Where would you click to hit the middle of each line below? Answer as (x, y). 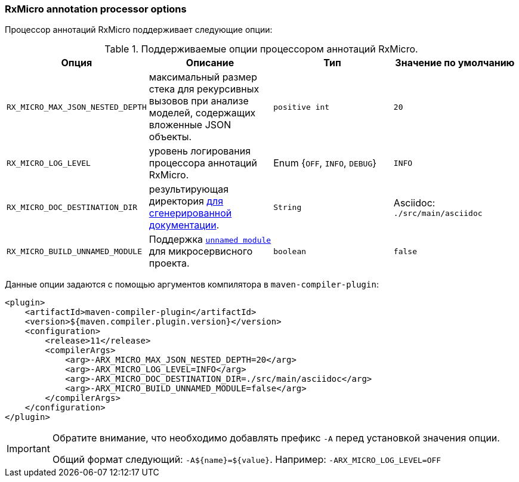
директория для (186, 201)
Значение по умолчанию (455, 63)
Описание (210, 63)
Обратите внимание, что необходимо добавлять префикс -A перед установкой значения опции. (276, 438)
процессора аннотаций (203, 163)
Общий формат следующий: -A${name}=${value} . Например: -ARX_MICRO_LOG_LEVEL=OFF (247, 460)
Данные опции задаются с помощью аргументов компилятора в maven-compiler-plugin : (192, 285)
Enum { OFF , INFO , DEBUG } (325, 163)
